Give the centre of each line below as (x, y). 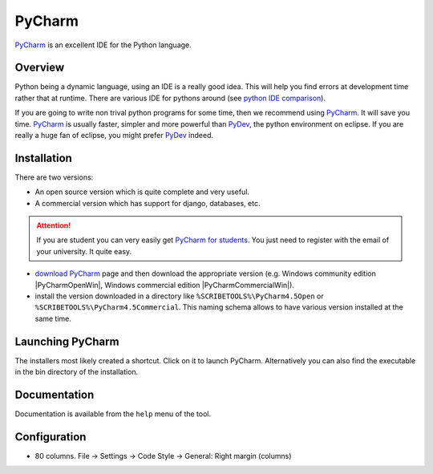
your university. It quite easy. (84, 251)
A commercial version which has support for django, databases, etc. (148, 203)
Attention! (54, 225)
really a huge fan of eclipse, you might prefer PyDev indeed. (114, 136)
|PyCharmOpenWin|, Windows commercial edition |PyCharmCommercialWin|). (164, 285)
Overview (40, 68)
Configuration (51, 437)
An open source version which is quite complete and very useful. (142, 192)
